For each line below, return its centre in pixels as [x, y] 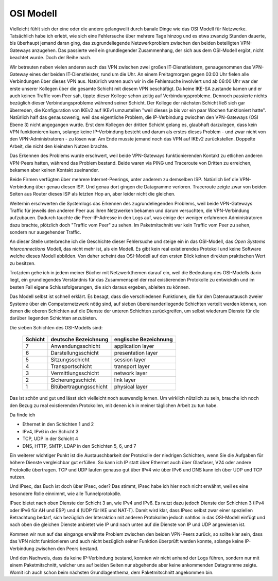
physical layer [131, 387]
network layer [131, 373]
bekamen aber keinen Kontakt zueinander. [54, 170]
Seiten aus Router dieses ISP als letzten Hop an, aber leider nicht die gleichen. [92, 194]
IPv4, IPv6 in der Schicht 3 [50, 431]
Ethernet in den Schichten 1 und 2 [58, 424]
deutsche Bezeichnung [80, 340]
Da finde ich [22, 415]
